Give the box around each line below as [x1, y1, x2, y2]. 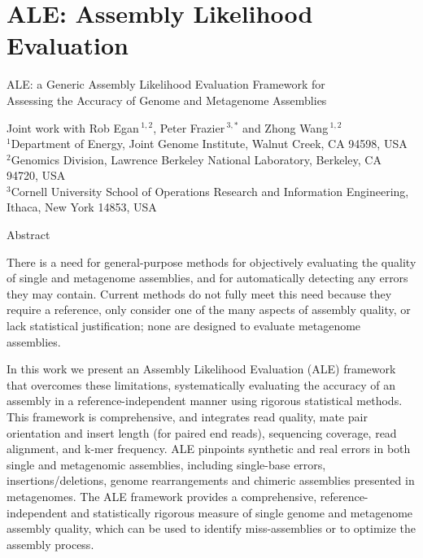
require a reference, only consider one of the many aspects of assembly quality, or [7, 301, 411, 318]
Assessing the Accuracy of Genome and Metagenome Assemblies [7, 91, 327, 108]
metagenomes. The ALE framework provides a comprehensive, [7, 487, 317, 504]
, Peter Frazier [153, 119, 225, 136]
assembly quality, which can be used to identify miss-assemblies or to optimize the [7, 520, 416, 537]
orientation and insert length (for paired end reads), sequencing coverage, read [7, 424, 397, 441]
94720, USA [7, 167, 66, 184]
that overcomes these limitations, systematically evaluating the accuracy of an [7, 376, 395, 393]
